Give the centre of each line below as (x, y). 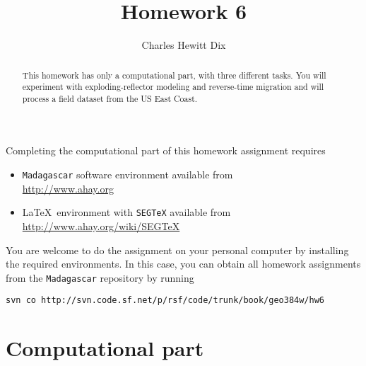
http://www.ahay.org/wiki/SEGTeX (101, 225)
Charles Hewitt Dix (184, 45)
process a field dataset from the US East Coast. (110, 98)
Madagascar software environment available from (128, 175)
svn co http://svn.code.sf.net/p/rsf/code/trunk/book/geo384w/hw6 (165, 301)
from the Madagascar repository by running (100, 277)
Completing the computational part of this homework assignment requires (166, 150)
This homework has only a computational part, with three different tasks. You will (174, 75)
